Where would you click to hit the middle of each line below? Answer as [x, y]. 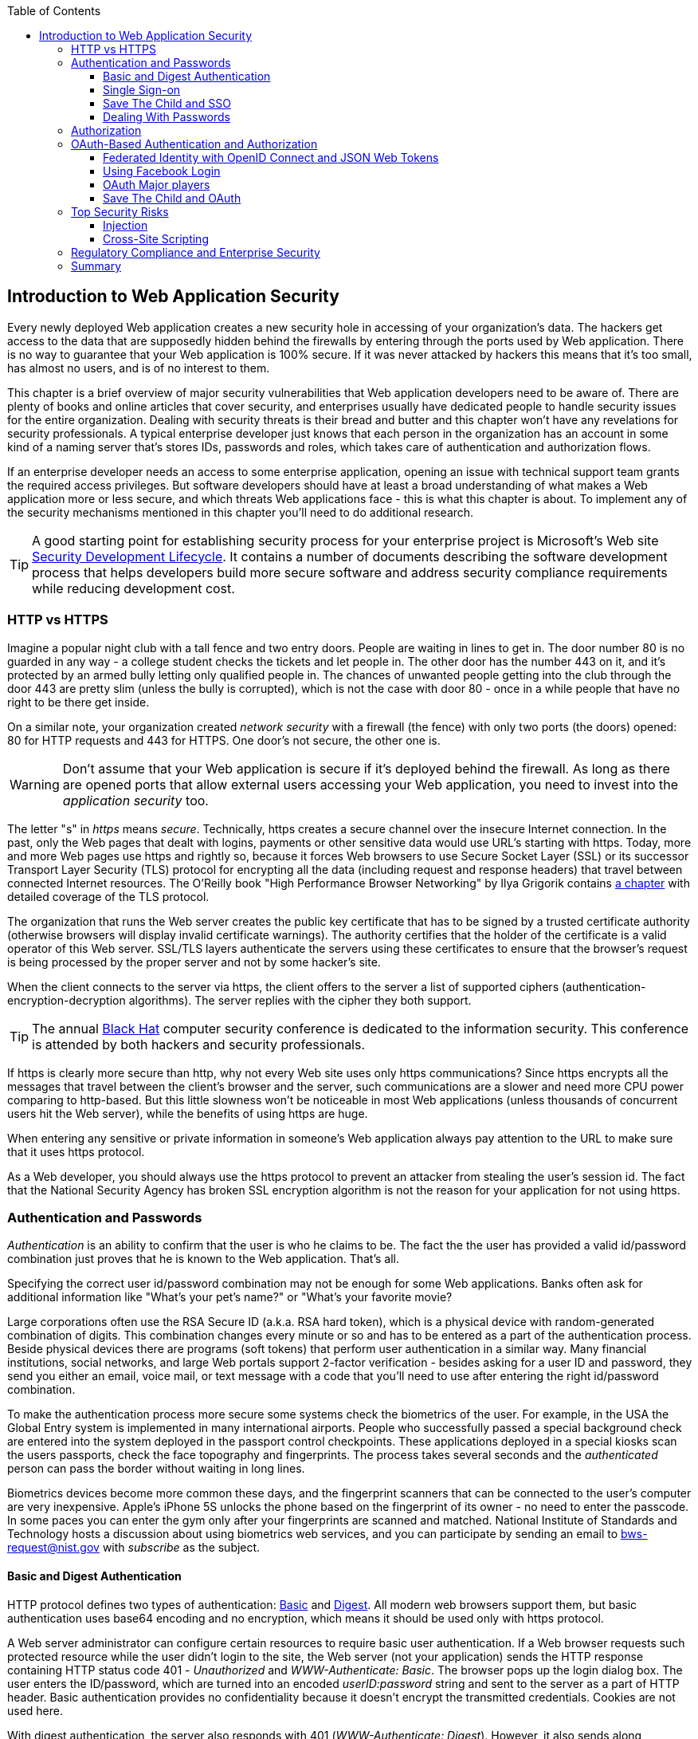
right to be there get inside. [78, 702]
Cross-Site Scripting [156, 239]
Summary [96, 266]
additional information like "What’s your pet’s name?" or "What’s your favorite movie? [230, 1297]
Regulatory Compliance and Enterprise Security [196, 252]
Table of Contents [54, 11]
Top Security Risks [120, 212]
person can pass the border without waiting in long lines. [156, 1469]
